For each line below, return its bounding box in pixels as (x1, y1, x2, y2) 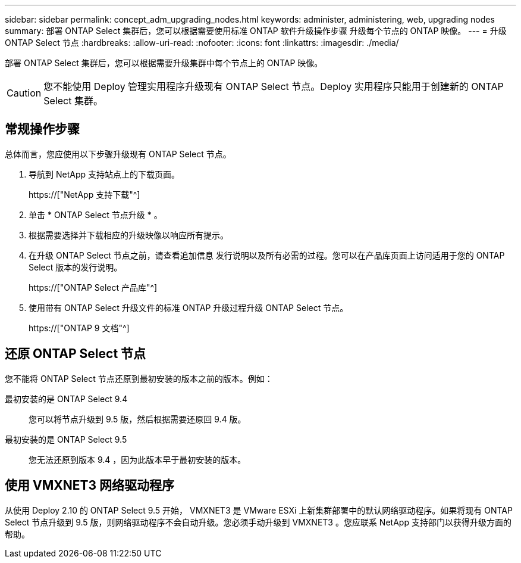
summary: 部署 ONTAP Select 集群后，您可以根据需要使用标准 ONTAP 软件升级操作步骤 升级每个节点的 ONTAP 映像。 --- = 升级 (5, 26, 507, 36)
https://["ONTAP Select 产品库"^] (29, 282, 158, 293)
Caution (7, 87, 42, 99)
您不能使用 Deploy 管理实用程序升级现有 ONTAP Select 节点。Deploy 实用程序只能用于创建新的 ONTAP (43, 80, 504, 92)
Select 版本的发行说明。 (29, 262, 123, 272)
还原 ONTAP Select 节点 (5, 346, 146, 362)
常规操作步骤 (5, 122, 80, 137)
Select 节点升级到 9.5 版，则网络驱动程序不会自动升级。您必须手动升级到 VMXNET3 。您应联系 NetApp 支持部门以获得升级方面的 (5, 517, 511, 527)
